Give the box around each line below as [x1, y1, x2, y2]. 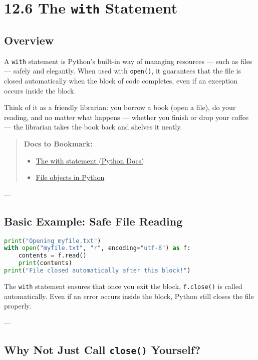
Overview [4, 32, 54, 47]
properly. [4, 300, 32, 311]
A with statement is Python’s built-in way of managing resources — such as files [4, 55, 252, 66]
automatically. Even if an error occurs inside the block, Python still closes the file [4, 290, 254, 301]
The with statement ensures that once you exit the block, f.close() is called [4, 280, 242, 291]
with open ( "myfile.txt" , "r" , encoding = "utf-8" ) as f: [4, 244, 191, 252]
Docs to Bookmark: [24, 138, 93, 148]
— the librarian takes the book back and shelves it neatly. [4, 121, 182, 132]
